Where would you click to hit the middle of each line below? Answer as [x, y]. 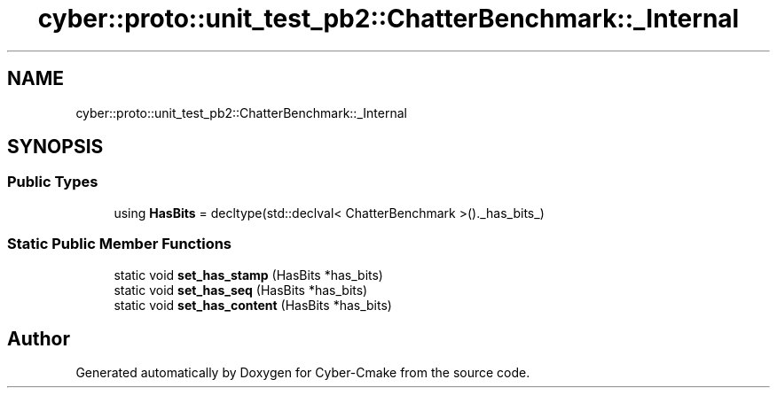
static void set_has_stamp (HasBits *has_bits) [248, 275]
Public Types [53, 182]
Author [39, 338]
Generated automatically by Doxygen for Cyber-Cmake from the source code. [303, 373]
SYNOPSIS [55, 147]
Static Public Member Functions [120, 244]
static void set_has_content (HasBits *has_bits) [253, 305]
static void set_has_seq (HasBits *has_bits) [241, 290]
